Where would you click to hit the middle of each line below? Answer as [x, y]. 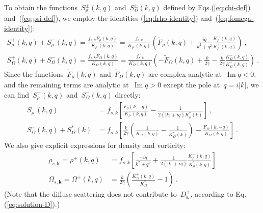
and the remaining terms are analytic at [67, 85]
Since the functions [34, 73]
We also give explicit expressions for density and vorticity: [95, 145]
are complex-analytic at [185, 73]
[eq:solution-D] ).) [33, 204]
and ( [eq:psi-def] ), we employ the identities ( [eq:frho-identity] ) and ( [111, 18]
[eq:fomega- [236, 18]
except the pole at [192, 85]
